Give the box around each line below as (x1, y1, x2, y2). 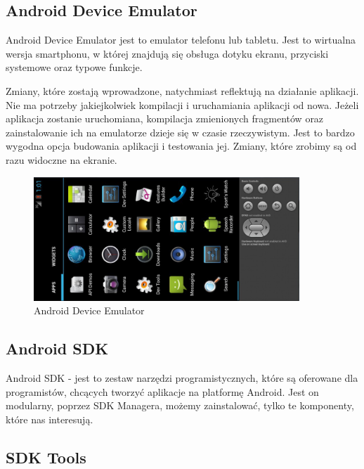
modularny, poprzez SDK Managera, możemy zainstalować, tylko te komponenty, (6, 398, 354, 413)
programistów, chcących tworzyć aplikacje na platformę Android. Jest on (6, 384, 319, 399)
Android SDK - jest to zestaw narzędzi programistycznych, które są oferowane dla (6, 371, 358, 385)
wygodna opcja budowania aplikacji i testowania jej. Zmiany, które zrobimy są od (6, 139, 357, 153)
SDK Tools (6, 446, 86, 468)
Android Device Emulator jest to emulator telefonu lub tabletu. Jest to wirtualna (6, 32, 356, 47)
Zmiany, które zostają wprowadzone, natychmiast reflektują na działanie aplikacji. (6, 83, 359, 98)
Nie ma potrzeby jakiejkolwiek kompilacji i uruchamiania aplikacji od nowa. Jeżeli (6, 97, 359, 112)
